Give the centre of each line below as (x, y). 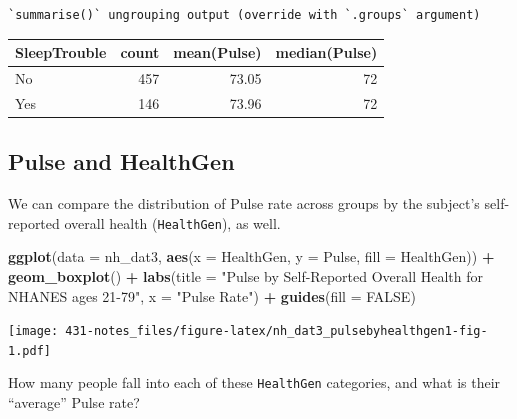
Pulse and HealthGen (121, 161)
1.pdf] (29, 350)
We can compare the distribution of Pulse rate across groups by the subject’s (244, 203)
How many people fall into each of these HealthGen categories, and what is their (254, 382)
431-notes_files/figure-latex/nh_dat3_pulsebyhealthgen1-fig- (276, 331)
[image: (33, 331)
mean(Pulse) (217, 52)
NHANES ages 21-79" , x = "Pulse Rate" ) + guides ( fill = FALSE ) (212, 295)
